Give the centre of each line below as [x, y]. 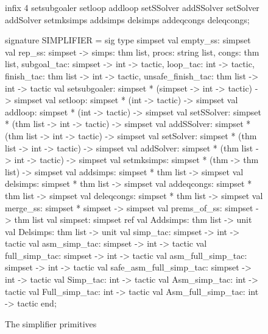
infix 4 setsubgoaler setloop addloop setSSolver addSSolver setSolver [132, 7]
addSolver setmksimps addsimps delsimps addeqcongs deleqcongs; [127, 19]
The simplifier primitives [51, 323]
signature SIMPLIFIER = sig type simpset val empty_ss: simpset [128, 40]
